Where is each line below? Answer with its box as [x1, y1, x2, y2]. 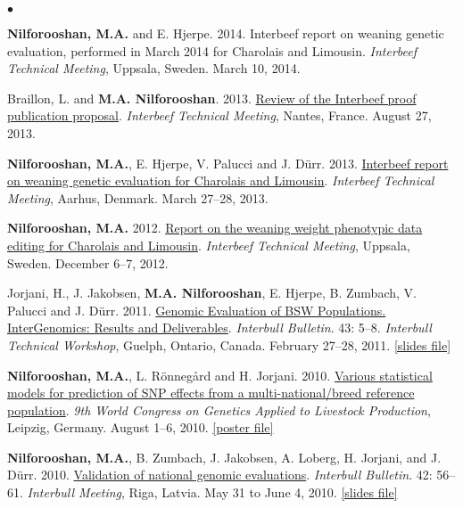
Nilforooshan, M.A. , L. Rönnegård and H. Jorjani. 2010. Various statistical [7, 365, 433, 384]
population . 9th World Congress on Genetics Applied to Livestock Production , [7, 400, 431, 419]
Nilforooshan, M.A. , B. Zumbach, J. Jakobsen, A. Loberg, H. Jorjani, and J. [7, 447, 442, 466]
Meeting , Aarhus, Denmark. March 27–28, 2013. [7, 188, 269, 207]
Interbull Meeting [27, 483, 122, 502]
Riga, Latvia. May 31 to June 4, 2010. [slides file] [128, 483, 398, 502]
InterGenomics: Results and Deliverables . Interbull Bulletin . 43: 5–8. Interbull [7, 318, 432, 337]
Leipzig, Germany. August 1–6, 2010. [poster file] [7, 418, 274, 437]
